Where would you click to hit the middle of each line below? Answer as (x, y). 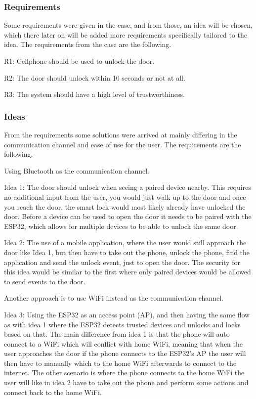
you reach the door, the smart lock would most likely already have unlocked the (125, 206)
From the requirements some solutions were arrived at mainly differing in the (121, 134)
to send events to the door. (45, 281)
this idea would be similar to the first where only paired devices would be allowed (128, 272)
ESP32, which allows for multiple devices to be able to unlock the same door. (121, 226)
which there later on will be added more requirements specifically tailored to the (126, 34)
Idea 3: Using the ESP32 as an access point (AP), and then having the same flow (127, 314)
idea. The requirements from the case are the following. (88, 44)
